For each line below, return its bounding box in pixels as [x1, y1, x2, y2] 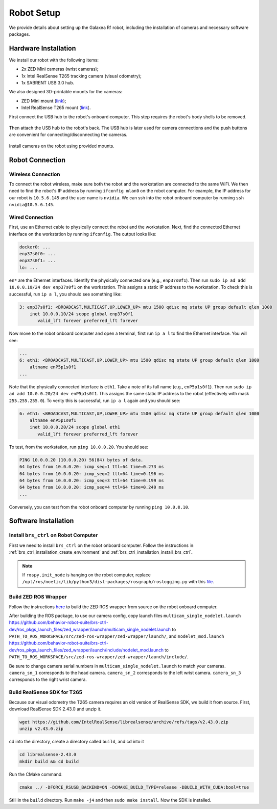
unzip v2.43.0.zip [19, 726, 64, 731]
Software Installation [9, 517, 74, 525]
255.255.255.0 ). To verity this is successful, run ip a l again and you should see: [9, 398, 181, 404]
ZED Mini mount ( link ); [21, 98, 66, 104]
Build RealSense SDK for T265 [9, 689, 83, 696]
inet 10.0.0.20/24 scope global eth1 [29, 425, 120, 430]
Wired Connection [9, 214, 54, 220]
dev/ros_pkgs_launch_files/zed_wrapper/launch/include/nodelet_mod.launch [9, 647, 164, 653]
